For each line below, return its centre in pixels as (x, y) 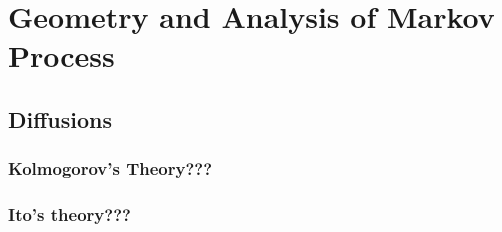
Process (61, 55)
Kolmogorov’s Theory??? (110, 168)
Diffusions (60, 118)
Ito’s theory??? (69, 214)
